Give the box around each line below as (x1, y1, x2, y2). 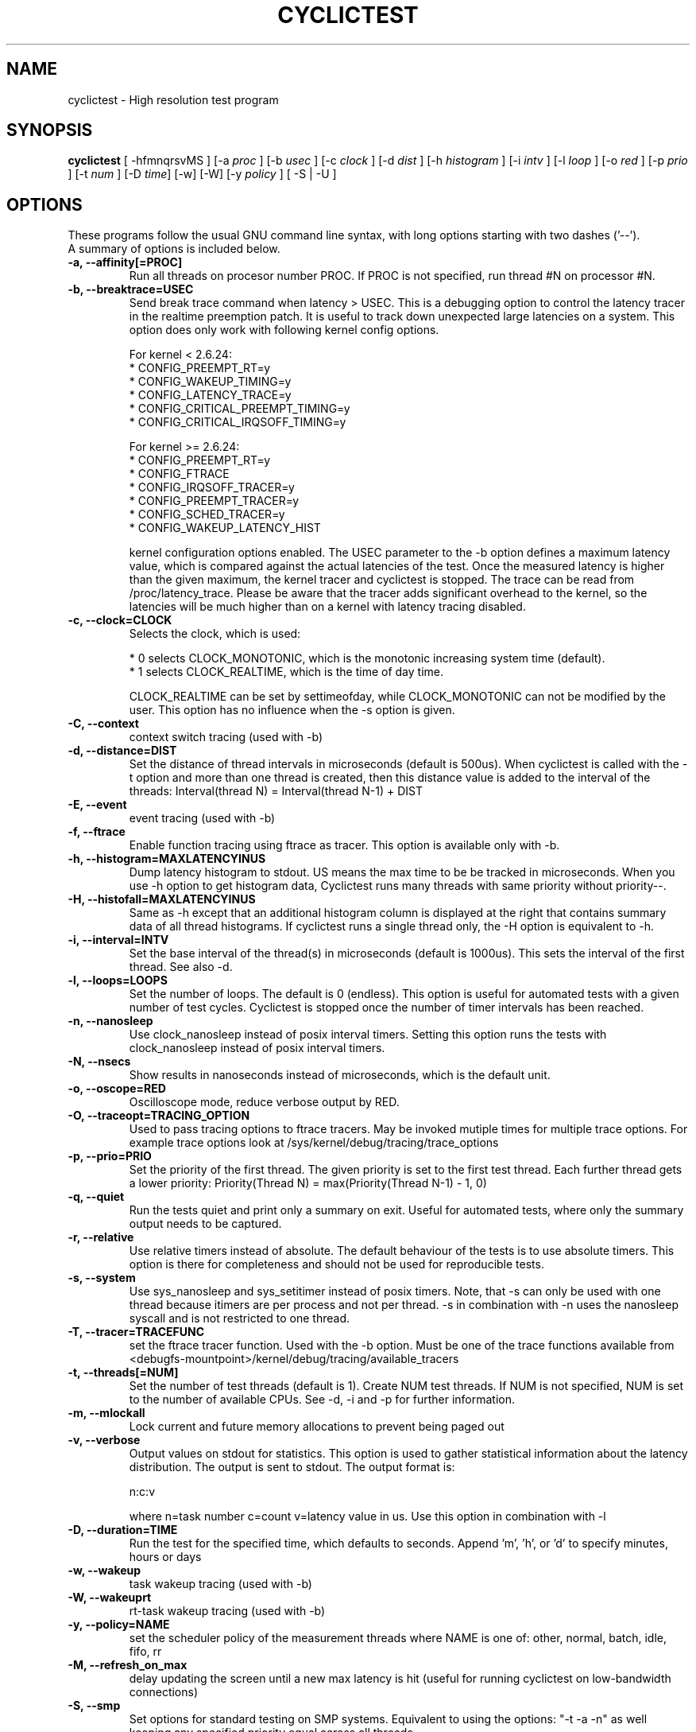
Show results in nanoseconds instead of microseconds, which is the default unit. (129, 1068, 551, 1082)
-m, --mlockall (68, 1406, 145, 1420)
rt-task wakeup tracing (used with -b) (129, 1604, 326, 1618)
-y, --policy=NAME (68, 1617, 170, 1632)
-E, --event (68, 798, 127, 812)
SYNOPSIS (6, 120, 93, 141)
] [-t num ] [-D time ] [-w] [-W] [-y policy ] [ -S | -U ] (68, 167, 337, 181)
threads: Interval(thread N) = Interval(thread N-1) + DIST (129, 784, 423, 798)
